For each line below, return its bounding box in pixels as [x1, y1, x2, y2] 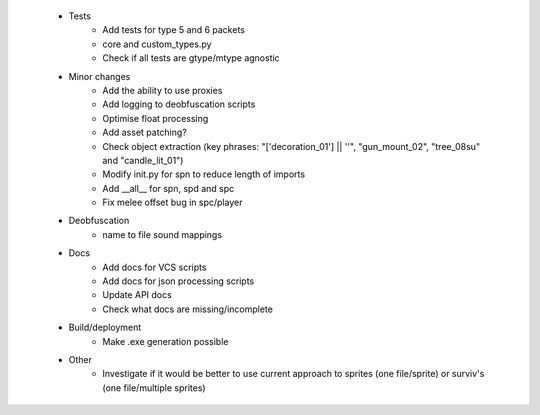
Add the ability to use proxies [102, 84, 223, 96]
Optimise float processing [102, 112, 209, 124]
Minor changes [68, 70, 131, 82]
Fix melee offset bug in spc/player [102, 196, 243, 209]
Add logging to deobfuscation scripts [102, 98, 256, 110]
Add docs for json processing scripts [102, 275, 255, 287]
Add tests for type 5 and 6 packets [102, 24, 245, 36]
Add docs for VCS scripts [102, 261, 207, 273]
